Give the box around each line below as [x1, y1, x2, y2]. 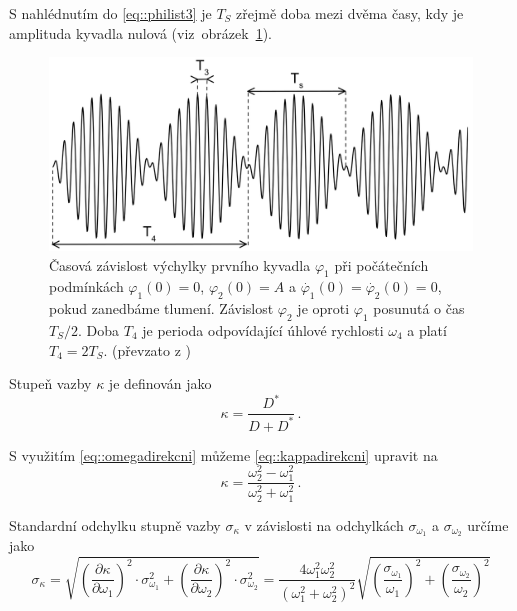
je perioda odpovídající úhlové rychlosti [142, 319, 384, 340]
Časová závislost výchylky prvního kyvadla [49, 254, 311, 275]
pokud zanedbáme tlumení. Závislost [49, 298, 274, 319]
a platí [407, 319, 447, 340]
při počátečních [334, 254, 429, 275]
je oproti [297, 298, 350, 319]
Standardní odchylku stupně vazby [9, 514, 221, 535]
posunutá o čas [373, 298, 465, 319]
